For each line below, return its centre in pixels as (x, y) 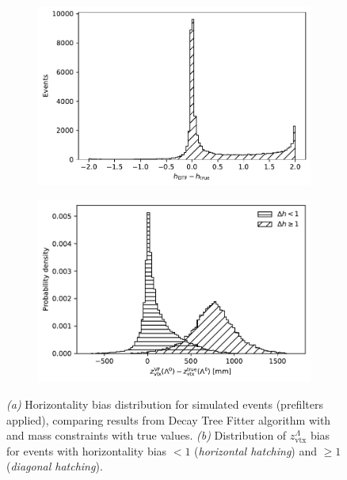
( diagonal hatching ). (55, 466)
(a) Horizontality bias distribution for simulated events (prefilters (165, 404)
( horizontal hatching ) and (256, 450)
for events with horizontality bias (87, 450)
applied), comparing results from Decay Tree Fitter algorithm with (169, 419)
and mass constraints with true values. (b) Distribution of (147, 435)
